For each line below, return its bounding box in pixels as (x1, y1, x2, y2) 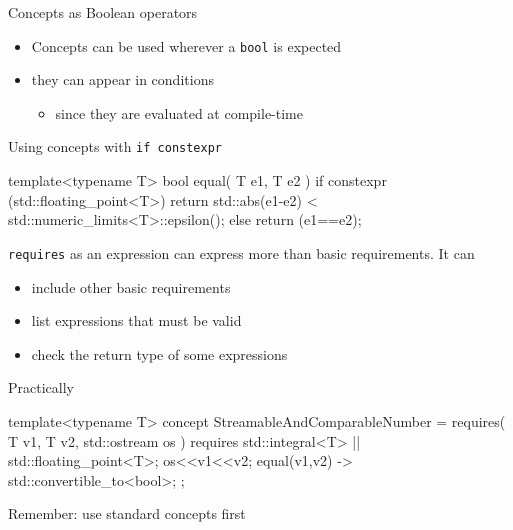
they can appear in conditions (31, 69, 214, 90)
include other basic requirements (31, 276, 231, 297)
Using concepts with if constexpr (8, 136, 222, 157)
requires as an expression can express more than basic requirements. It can (8, 242, 475, 263)
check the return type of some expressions (31, 343, 288, 364)
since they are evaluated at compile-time (55, 102, 304, 123)
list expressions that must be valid (31, 310, 242, 331)
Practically (8, 377, 74, 398)
